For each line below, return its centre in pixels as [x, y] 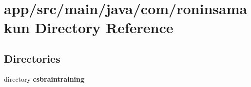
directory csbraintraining [44, 78]
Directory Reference [104, 27]
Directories [32, 58]
